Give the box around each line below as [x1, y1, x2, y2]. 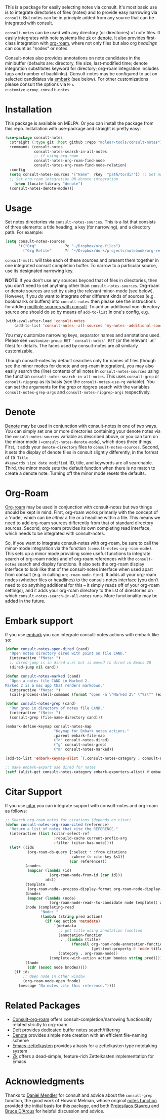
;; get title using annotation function [58, 928, 142, 933]
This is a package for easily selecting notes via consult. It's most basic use [5, 4, 157, 10]
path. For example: [5, 229, 43, 235]
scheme [12, 1037, 29, 1043]
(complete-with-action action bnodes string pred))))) [49, 955, 165, 960]
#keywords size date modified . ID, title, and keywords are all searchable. [5, 459, 153, 465]
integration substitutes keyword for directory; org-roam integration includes [5, 65, 159, 71]
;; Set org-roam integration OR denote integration [9, 176, 119, 181]
